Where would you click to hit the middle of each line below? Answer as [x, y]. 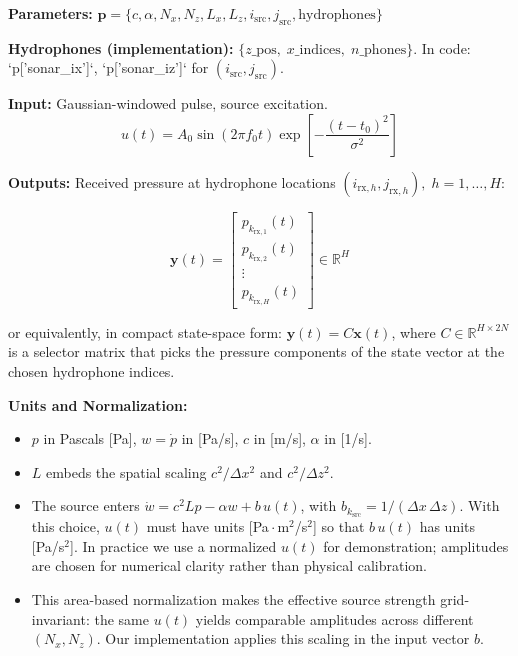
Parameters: [50, 13]
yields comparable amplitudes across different [334, 618]
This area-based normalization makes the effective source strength [233, 598]
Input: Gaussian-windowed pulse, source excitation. [168, 103]
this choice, [65, 526]
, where [413, 331]
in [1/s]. [348, 438]
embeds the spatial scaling [126, 471]
